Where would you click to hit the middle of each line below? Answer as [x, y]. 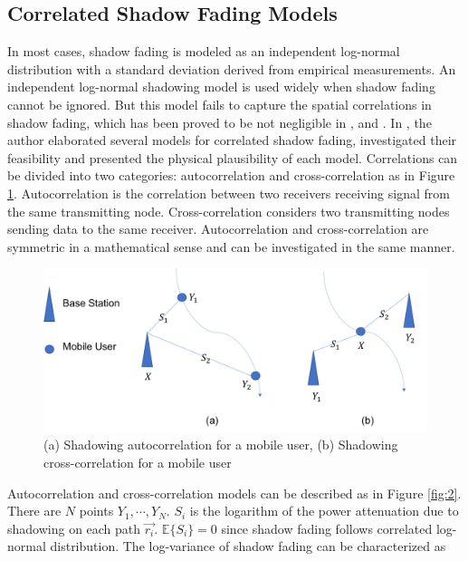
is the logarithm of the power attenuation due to [324, 511]
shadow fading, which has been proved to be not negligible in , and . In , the [220, 122]
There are [34, 511]
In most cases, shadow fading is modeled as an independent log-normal [204, 51]
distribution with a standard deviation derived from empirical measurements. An [232, 68]
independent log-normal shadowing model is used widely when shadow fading [221, 87]
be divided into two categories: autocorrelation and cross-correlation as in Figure [231, 175]
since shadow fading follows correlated [327, 528]
